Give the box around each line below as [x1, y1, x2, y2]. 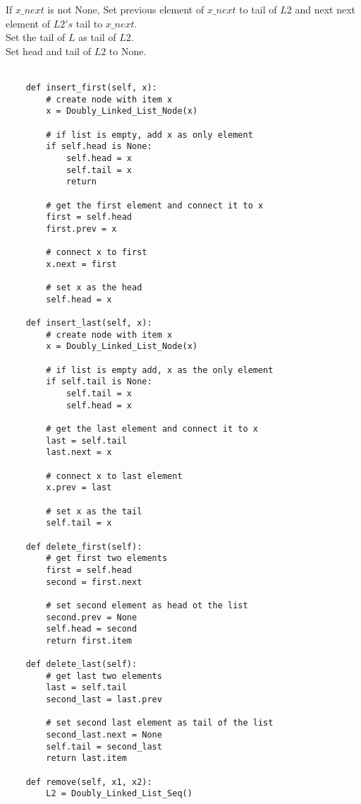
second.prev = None [46, 612, 137, 622]
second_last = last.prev [46, 694, 162, 705]
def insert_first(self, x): [25, 82, 157, 93]
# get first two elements [46, 553, 168, 564]
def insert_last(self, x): [25, 318, 152, 329]
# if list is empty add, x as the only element [46, 365, 274, 375]
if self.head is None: [46, 141, 152, 152]
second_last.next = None [46, 730, 162, 740]
